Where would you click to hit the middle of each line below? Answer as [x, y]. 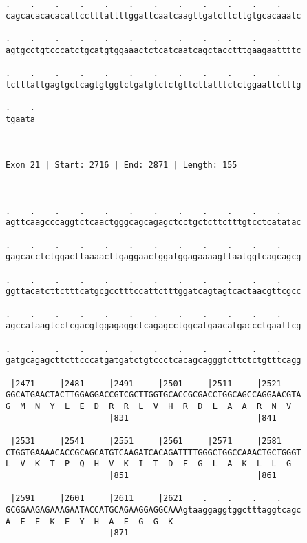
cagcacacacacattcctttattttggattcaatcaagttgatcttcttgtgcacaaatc [153, 16]
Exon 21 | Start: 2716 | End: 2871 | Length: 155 [121, 165]
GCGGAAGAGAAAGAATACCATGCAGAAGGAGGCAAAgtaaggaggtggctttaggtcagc [153, 510]
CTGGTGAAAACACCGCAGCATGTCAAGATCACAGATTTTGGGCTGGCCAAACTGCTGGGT [153, 452]
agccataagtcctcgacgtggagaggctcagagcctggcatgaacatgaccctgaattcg [153, 326]
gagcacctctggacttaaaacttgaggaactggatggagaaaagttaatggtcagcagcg [153, 257]
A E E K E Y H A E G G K [89, 521]
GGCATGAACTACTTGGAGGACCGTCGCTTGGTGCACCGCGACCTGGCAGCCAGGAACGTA [153, 395]
